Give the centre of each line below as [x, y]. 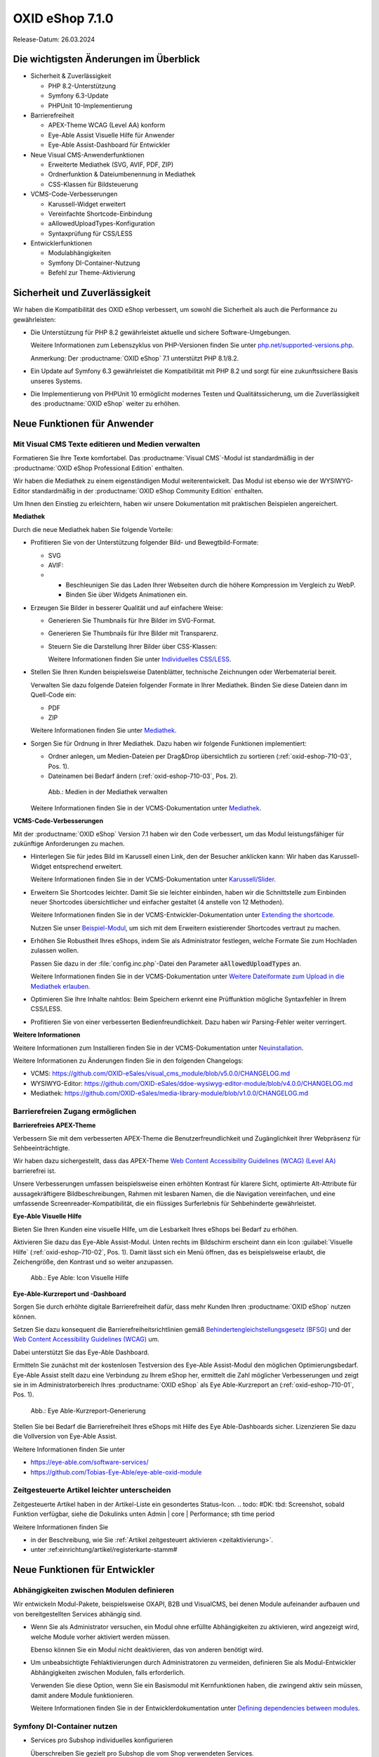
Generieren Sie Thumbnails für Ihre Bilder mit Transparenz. [133, 633]
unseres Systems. [56, 381]
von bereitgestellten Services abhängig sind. [77, 1614]
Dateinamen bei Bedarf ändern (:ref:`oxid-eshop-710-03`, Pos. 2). [143, 776]
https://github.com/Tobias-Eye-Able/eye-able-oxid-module [116, 1472]
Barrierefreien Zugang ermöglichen [75, 1111]
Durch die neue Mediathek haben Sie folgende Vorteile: [93, 529]
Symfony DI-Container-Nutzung [94, 263]
